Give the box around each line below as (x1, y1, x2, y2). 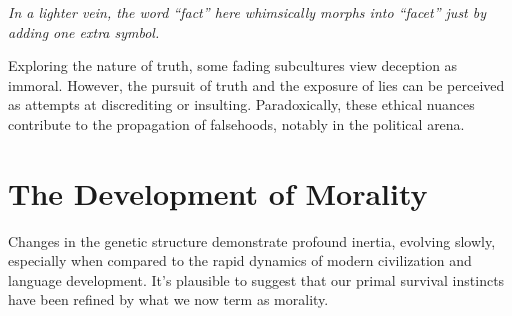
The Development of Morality (8, 172, 428, 213)
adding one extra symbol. (8, 21, 160, 42)
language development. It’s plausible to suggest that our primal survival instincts (8, 269, 505, 290)
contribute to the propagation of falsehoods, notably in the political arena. (8, 113, 465, 134)
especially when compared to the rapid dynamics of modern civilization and (8, 250, 472, 271)
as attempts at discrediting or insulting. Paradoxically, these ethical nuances (8, 94, 475, 115)
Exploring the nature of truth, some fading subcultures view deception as (8, 55, 458, 76)
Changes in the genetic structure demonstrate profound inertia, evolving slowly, (8, 230, 496, 251)
